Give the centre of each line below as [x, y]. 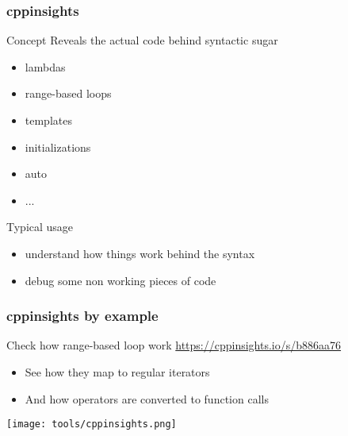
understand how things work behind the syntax [140, 253]
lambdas [45, 66]
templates [48, 120]
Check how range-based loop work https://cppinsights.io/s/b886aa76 [174, 345]
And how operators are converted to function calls [147, 398]
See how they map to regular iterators [117, 371]
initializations [58, 147]
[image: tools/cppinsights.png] [92, 424]
